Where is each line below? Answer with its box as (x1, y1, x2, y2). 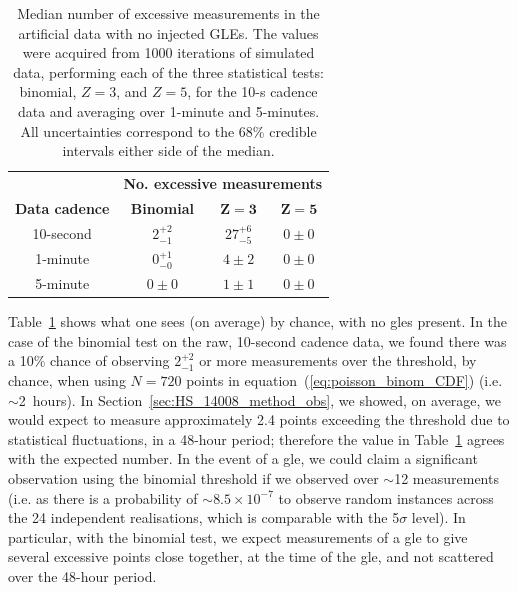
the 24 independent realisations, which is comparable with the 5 (8, 507, 400, 528)
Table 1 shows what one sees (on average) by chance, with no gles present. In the (8, 311, 508, 332)
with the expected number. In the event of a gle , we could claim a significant (8, 448, 478, 469)
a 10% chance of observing (8, 350, 170, 371)
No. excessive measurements (123, 173, 323, 193)
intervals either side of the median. (62, 140, 275, 161)
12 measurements (394, 468, 499, 489)
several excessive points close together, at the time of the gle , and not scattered (8, 546, 494, 567)
